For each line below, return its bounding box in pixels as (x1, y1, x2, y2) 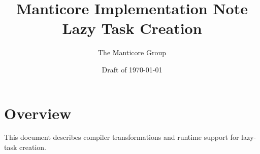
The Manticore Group (98, 47, 166, 58)
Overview (4, 102, 72, 123)
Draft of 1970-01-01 (102, 64, 162, 74)
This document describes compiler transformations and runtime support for (4, 132, 239, 142)
